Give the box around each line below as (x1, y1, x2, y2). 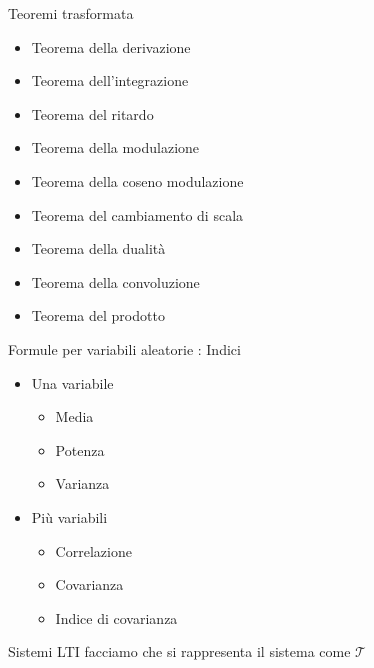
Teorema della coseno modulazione (31, 170, 244, 191)
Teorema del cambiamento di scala (31, 204, 244, 225)
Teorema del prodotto (31, 305, 165, 326)
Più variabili (31, 506, 108, 527)
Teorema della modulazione (31, 137, 200, 158)
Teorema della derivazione (31, 36, 191, 57)
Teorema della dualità (31, 238, 166, 259)
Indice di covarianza (55, 607, 178, 628)
